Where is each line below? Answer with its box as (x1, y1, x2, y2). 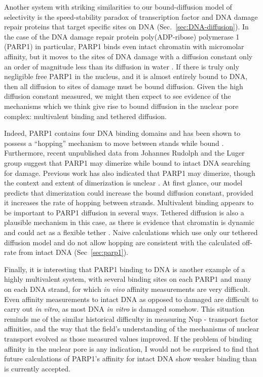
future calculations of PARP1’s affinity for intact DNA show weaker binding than (4, 353, 257, 364)
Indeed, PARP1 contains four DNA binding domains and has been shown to (4, 128, 241, 138)
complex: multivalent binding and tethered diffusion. (4, 110, 167, 121)
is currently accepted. (4, 363, 70, 373)
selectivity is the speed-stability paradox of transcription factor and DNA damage (4, 11, 258, 22)
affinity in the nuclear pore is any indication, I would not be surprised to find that (4, 343, 259, 354)
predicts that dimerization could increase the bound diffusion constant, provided (4, 187, 253, 198)
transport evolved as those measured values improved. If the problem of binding (4, 333, 252, 344)
